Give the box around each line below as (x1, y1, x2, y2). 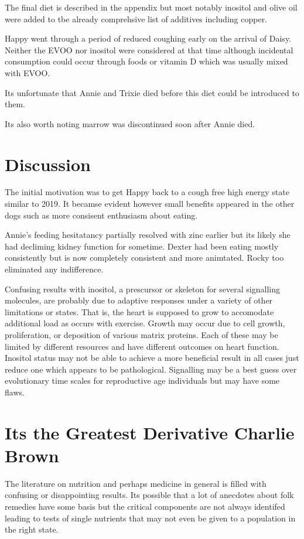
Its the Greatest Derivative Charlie (5, 420, 295, 444)
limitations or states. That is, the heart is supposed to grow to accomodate (5, 305, 274, 318)
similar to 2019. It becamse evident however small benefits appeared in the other (5, 197, 295, 210)
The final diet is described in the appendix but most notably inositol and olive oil (5, 1, 298, 13)
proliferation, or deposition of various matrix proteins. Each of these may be (5, 329, 278, 340)
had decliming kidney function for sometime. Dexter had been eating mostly (5, 240, 279, 252)
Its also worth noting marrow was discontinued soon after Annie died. (5, 117, 255, 129)
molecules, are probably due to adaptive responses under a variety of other (5, 294, 273, 306)
